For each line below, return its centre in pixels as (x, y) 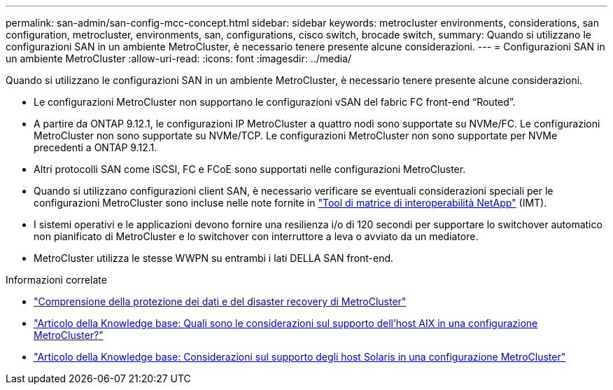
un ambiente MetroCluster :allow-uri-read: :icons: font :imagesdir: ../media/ (179, 58)
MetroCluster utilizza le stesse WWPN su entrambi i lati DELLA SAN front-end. (214, 258)
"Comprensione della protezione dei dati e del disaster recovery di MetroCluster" (220, 301)
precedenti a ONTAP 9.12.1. (96, 147)
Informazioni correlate (56, 280)
